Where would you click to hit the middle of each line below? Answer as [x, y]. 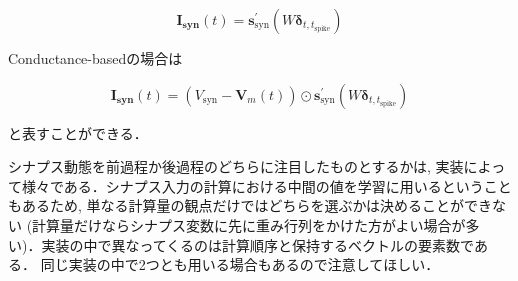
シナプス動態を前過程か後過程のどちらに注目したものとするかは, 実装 [236, 166]
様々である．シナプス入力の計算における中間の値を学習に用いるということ [266, 185]
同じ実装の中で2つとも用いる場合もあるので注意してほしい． [240, 264]
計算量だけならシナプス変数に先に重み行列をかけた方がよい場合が [249, 224]
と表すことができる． [78, 132]
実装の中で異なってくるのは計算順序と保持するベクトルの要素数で [257, 244]
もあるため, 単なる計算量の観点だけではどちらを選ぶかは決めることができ [250, 205]
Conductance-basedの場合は [95, 58]
